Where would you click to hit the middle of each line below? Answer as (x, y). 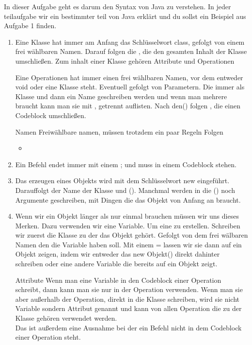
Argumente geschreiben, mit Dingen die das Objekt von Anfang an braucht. (128, 199)
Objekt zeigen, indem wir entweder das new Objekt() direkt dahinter (118, 254)
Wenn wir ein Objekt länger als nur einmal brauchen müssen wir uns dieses (127, 216)
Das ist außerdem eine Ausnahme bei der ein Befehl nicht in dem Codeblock (128, 327)
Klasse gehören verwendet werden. (66, 318)
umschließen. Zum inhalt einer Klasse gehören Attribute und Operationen (125, 60)
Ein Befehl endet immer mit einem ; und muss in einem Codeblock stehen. (126, 164)
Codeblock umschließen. (51, 115)
